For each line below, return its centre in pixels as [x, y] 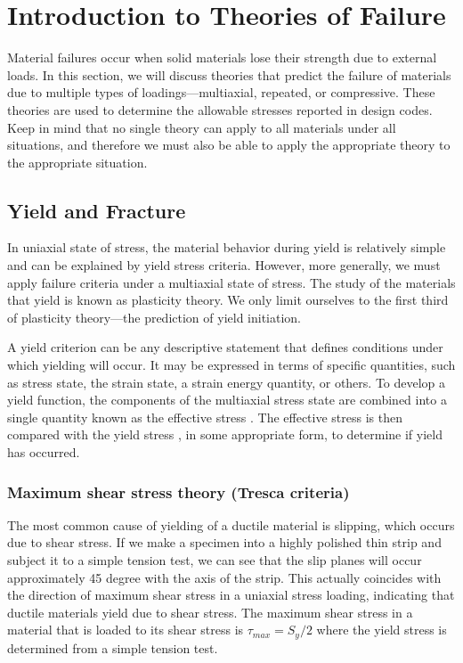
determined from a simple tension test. [113, 647]
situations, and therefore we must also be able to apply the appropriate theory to [229, 145]
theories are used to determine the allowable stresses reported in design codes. [220, 109]
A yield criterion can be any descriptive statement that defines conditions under [225, 347]
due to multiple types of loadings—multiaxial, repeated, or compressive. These [221, 92]
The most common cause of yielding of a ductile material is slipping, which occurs [231, 524]
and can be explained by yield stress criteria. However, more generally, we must [224, 265]
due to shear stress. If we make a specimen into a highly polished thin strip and [224, 542]
